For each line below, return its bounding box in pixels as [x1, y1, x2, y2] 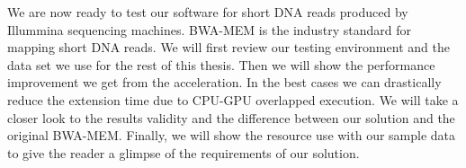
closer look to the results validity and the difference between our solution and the [7, 108, 455, 127]
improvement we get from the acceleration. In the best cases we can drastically [7, 73, 442, 92]
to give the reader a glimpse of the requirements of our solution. [7, 143, 360, 162]
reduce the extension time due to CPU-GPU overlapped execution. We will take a [7, 90, 459, 109]
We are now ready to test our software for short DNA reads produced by [7, 3, 408, 21]
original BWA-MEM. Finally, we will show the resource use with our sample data [7, 126, 456, 145]
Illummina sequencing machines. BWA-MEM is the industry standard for [7, 20, 411, 39]
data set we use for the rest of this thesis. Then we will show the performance [7, 55, 435, 74]
